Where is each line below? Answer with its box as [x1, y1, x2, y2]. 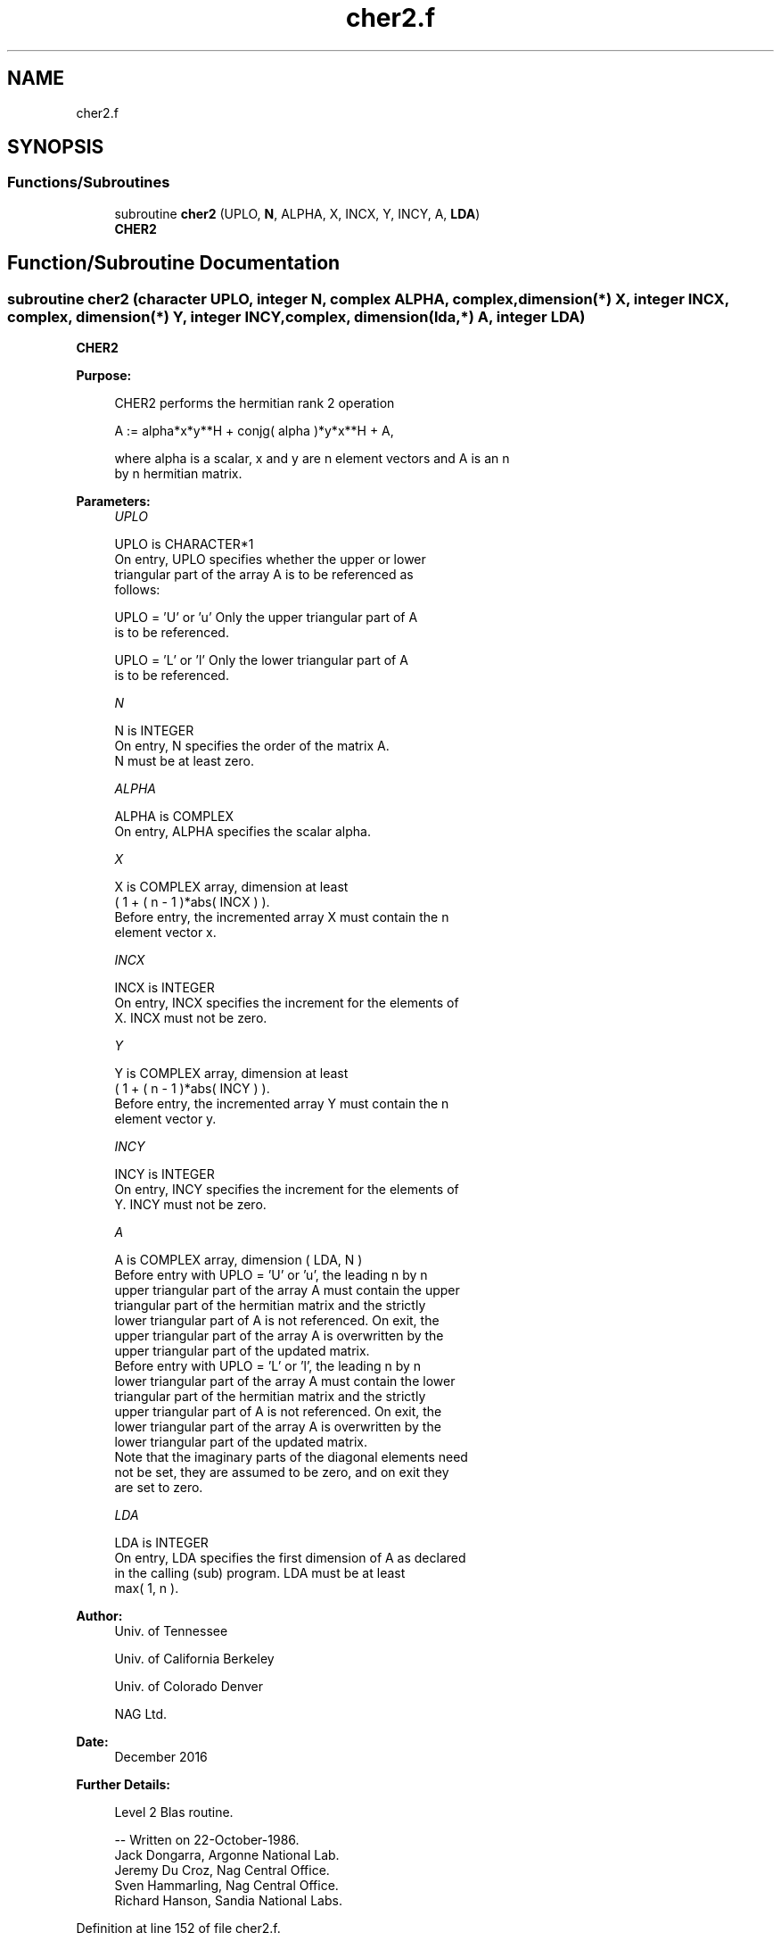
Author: [76, 1608, 123, 1624]
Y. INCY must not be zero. [114, 1197, 267, 1213]
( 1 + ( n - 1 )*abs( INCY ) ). [114, 1081, 270, 1097]
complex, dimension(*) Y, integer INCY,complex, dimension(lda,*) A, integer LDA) [7, 307, 586, 326]
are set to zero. [114, 1480, 203, 1496]
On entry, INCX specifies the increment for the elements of [114, 995, 459, 1011]
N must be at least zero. [114, 753, 254, 769]
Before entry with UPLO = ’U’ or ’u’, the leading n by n [114, 1267, 428, 1283]
